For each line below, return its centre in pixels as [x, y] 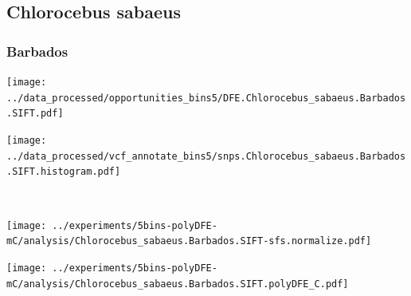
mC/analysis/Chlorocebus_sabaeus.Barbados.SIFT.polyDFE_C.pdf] [178, 284]
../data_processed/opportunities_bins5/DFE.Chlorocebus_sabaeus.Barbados [206, 98]
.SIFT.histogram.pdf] [64, 172]
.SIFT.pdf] [35, 114]
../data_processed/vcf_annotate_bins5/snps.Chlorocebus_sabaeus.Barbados [206, 156]
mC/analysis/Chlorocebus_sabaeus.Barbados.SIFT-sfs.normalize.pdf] [189, 241]
